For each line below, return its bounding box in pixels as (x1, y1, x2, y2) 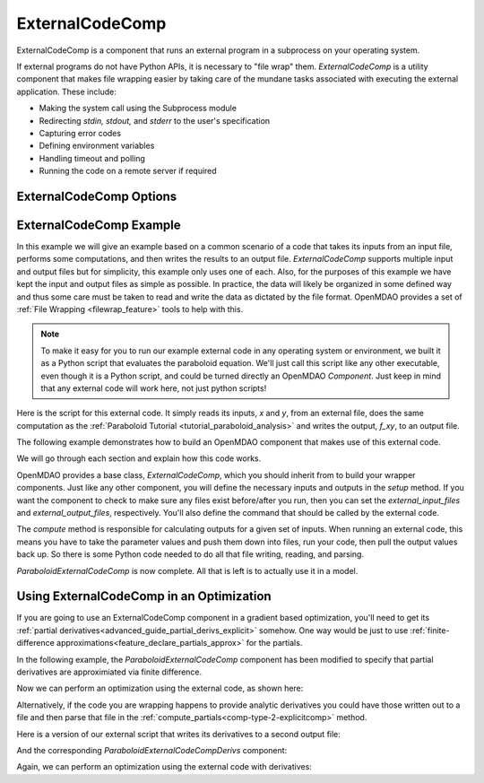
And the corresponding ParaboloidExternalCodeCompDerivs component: (16, 745, 288, 755)
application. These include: (16, 86, 117, 97)
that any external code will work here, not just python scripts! (40, 382, 267, 394)
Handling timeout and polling (39, 152, 145, 163)
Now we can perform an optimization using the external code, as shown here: (16, 683, 304, 694)
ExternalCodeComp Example (16, 217, 181, 232)
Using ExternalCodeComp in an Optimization (16, 588, 272, 605)
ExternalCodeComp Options (16, 188, 177, 204)
